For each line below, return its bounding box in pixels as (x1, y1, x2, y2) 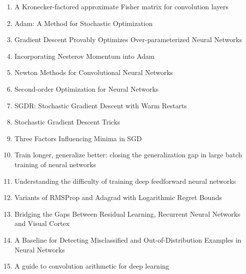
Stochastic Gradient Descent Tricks (14, 117, 121, 127)
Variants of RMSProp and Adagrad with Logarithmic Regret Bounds (14, 192, 222, 202)
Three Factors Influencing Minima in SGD (14, 133, 142, 143)
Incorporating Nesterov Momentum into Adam (14, 50, 155, 61)
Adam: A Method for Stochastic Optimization (14, 18, 153, 28)
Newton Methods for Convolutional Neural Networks (14, 67, 173, 77)
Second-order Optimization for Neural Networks (14, 83, 159, 94)
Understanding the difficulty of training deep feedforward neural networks (14, 175, 236, 186)
